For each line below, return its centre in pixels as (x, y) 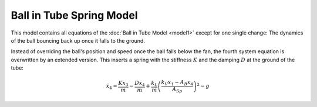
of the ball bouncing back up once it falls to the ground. (78, 40)
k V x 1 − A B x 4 (177, 83)
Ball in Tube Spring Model (74, 15)
